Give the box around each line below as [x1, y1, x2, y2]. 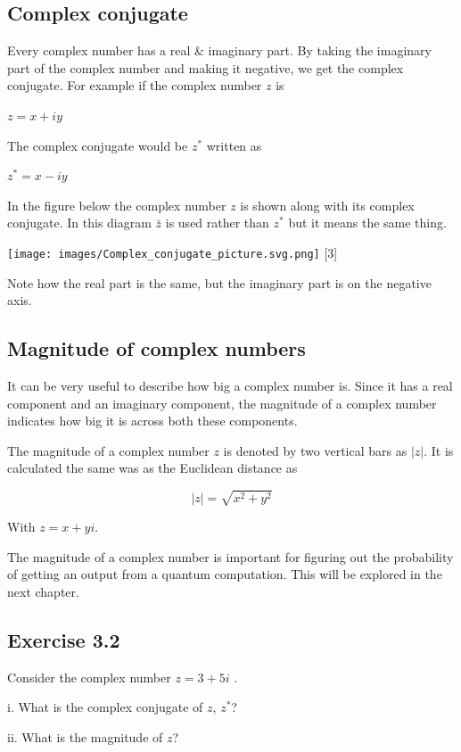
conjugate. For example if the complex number [7, 76, 262, 95]
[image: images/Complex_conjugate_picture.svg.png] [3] [7, 243, 338, 261]
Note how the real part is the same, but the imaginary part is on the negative [7, 273, 432, 292]
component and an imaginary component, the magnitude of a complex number [7, 393, 437, 412]
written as [206, 136, 262, 154]
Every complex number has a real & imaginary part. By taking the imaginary [7, 41, 432, 60]
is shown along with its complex [240, 195, 415, 214]
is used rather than [165, 213, 269, 232]
